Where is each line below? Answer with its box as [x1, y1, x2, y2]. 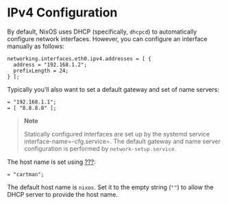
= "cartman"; [7, 171, 45, 178]
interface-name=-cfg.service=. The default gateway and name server [23, 137, 221, 145]
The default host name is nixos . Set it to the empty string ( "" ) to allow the [7, 183, 214, 191]
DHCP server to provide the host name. [7, 190, 118, 198]
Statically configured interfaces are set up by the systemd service [23, 130, 210, 138]
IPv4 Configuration [7, 5, 118, 21]
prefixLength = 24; [13, 67, 69, 74]
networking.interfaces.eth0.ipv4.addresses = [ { [7, 55, 152, 62]
